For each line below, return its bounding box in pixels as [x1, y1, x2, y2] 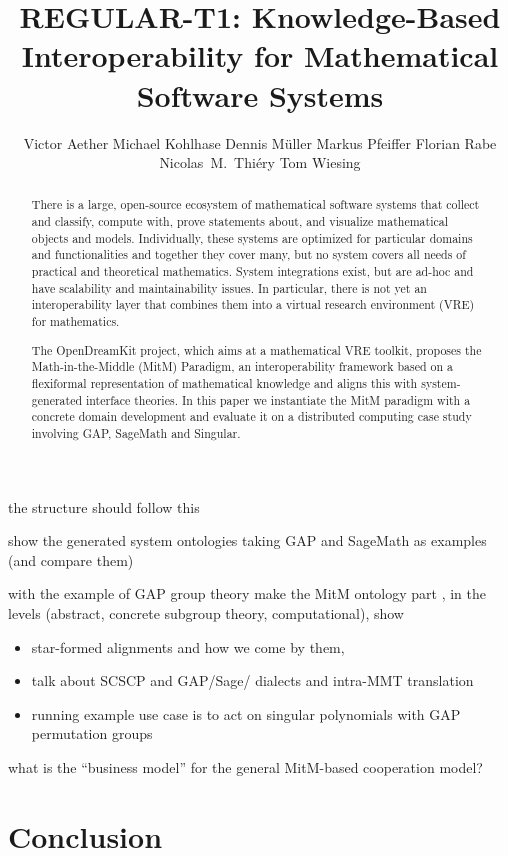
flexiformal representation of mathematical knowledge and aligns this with [31, 374, 418, 391]
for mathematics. [31, 313, 120, 330]
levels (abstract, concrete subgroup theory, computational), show [8, 602, 404, 623]
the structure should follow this [8, 496, 200, 517]
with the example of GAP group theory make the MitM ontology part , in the [8, 583, 486, 604]
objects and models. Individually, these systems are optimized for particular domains [31, 229, 473, 246]
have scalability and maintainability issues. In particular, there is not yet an [31, 279, 427, 296]
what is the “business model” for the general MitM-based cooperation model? [8, 756, 483, 777]
